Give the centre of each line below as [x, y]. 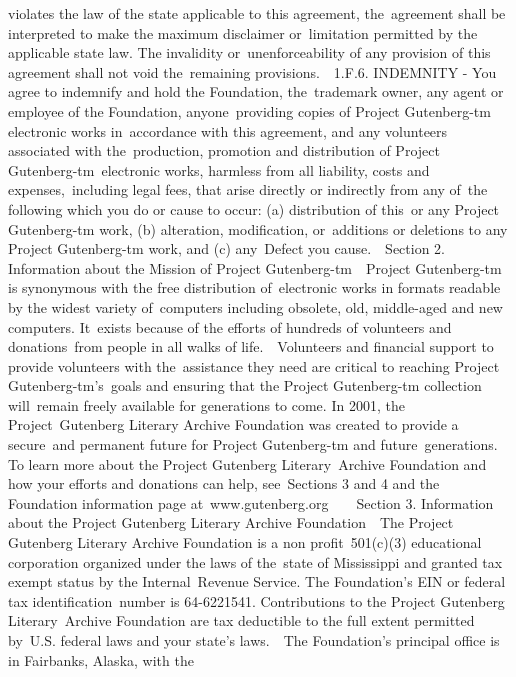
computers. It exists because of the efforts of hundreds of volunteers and [230, 326]
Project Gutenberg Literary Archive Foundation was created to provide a [233, 424]
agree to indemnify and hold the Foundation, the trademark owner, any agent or [256, 91]
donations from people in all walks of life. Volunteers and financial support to [251, 346]
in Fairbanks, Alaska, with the [101, 659]
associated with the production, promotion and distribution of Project [224, 150]
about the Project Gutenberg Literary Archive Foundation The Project [231, 522]
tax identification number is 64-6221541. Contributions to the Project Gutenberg [256, 600]
